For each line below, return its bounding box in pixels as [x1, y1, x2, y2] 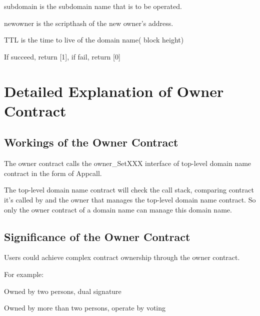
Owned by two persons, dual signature [4, 285, 121, 296]
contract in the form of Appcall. [4, 167, 102, 178]
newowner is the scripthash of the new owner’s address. [4, 17, 173, 28]
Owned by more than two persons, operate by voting [4, 302, 166, 313]
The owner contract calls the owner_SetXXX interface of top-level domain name [4, 158, 251, 168]
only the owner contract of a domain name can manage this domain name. [4, 204, 232, 214]
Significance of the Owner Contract [4, 228, 190, 244]
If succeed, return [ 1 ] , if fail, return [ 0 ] [4, 51, 120, 61]
